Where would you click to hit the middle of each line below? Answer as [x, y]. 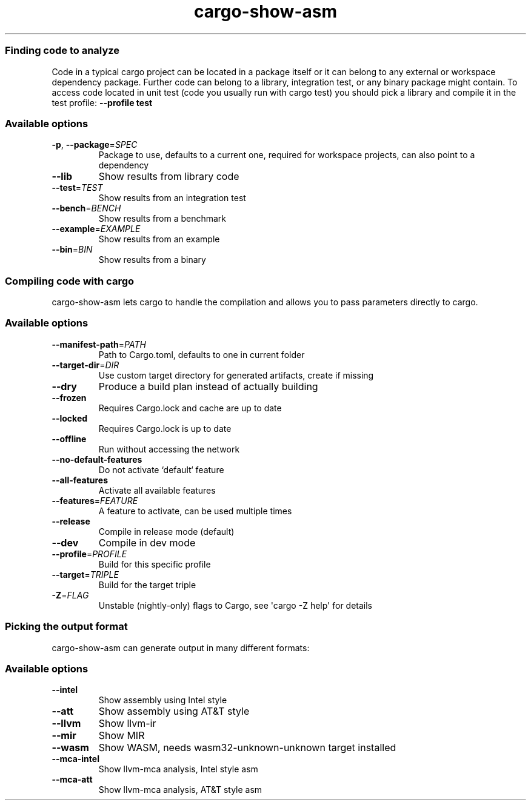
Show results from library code [169, 177]
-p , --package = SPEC [95, 145]
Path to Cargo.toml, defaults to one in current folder [202, 354]
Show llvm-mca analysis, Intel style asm [178, 769]
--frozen [69, 397]
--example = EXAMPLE [96, 229]
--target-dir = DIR [85, 365]
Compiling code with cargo [70, 281]
